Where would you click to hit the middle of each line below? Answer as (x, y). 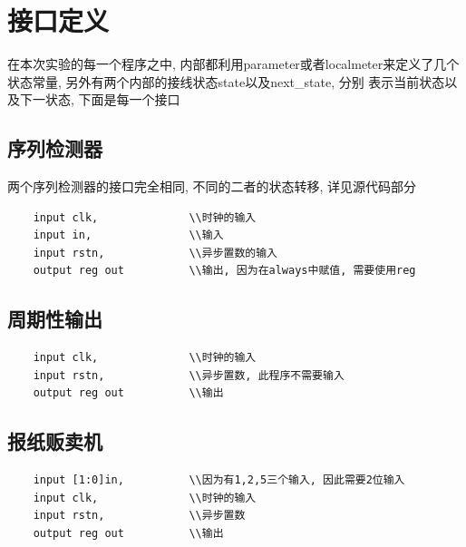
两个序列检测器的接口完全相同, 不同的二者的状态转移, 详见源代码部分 (212, 186)
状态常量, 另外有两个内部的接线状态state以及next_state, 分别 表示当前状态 (226, 81)
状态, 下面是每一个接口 (112, 99)
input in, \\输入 (128, 235)
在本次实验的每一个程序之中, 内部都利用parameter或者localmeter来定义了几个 (233, 64)
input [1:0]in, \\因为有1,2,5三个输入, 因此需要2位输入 (219, 480)
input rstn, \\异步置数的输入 (155, 253)
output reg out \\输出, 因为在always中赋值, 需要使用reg (224, 271)
